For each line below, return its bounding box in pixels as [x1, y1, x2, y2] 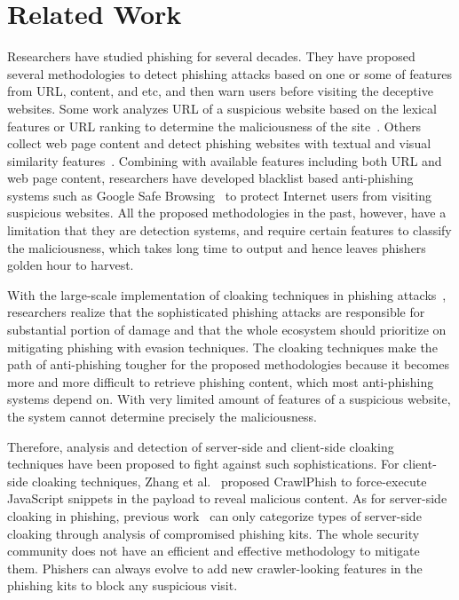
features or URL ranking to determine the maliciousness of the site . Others [7, 116, 422, 135]
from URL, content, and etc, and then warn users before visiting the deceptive [7, 82, 433, 100]
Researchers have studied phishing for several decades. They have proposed [7, 47, 415, 66]
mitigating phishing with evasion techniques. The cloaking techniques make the [7, 337, 438, 356]
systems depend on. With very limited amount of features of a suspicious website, [7, 390, 451, 408]
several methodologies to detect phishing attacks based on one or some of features [7, 64, 453, 83]
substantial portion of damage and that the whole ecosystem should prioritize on [7, 320, 447, 339]
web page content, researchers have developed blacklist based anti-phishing [7, 169, 414, 187]
